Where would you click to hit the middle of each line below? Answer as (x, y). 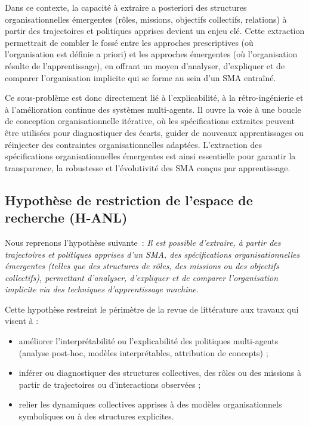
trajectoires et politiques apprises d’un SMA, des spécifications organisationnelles (152, 254)
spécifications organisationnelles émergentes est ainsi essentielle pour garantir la (150, 156)
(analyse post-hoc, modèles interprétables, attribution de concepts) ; (143, 352)
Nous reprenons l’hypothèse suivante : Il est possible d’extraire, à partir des (143, 242)
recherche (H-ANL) (66, 217)
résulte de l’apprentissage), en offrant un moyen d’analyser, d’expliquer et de (145, 65)
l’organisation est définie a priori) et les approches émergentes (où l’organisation (151, 54)
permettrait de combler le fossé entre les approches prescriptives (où (129, 42)
